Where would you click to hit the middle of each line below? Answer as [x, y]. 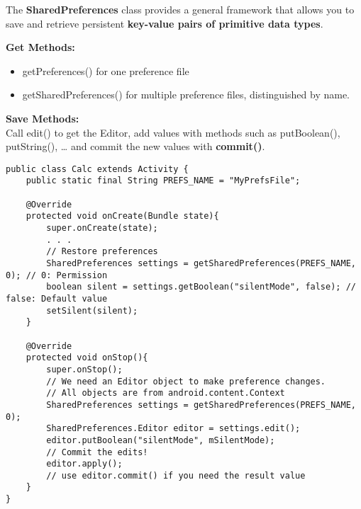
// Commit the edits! [97, 452]
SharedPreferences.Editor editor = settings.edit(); [173, 429]
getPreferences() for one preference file [106, 70]
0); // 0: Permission [57, 275]
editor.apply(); [84, 464]
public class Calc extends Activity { [97, 169]
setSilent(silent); [92, 310]
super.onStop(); [84, 369]
